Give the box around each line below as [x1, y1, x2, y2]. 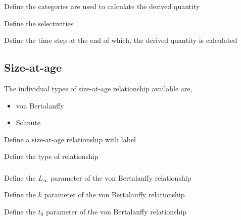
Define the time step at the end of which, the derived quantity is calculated [4, 35, 237, 45]
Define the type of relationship [4, 151, 99, 161]
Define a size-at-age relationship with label [4, 134, 136, 144]
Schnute [16, 117, 41, 128]
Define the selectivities [4, 18, 74, 28]
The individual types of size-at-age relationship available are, [4, 83, 192, 93]
